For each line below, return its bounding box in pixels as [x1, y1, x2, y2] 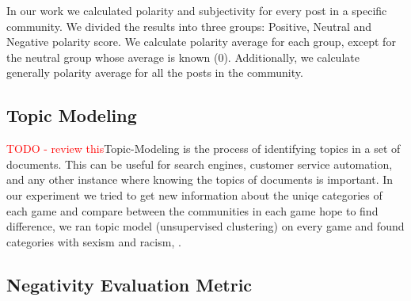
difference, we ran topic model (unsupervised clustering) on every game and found [6, 218, 405, 234]
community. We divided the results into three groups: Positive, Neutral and [6, 17, 372, 34]
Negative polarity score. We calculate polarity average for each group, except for [6, 33, 396, 50]
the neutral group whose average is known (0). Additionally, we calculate [6, 48, 360, 65]
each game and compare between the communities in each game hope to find [6, 202, 379, 219]
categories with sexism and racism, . [6, 233, 181, 250]
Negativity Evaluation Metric [6, 272, 253, 296]
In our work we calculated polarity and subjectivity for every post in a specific [6, 2, 387, 18]
